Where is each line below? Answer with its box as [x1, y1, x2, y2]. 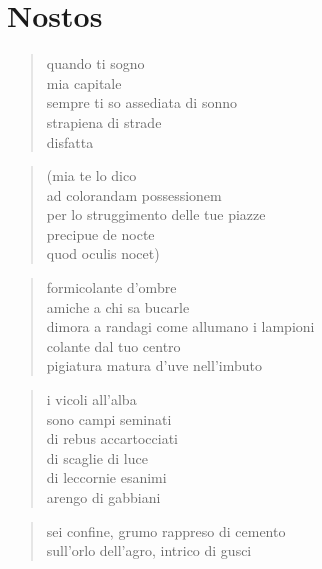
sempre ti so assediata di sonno [46, 92, 237, 113]
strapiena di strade [46, 111, 162, 132]
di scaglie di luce [46, 447, 148, 468]
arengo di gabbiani [46, 487, 161, 507]
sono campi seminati [46, 408, 172, 429]
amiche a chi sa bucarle [46, 296, 190, 317]
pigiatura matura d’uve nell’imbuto [46, 355, 262, 376]
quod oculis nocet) [46, 243, 160, 264]
